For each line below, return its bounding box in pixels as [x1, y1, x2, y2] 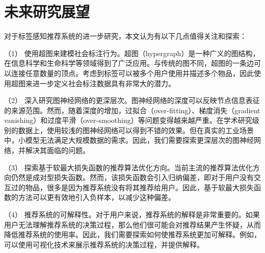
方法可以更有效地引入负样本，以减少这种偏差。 [18, 192, 175, 203]
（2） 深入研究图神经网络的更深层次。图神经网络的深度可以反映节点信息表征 [4, 95, 260, 106]
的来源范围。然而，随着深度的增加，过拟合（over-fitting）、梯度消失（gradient [4, 105, 260, 115]
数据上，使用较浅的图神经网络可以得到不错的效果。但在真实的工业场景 [18, 124, 254, 135]
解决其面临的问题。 [25, 145, 90, 156]
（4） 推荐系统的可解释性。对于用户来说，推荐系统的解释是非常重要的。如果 [4, 209, 260, 220]
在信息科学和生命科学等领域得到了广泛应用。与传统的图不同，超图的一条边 [4, 58, 254, 68]
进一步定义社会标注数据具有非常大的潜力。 [32, 78, 175, 88]
